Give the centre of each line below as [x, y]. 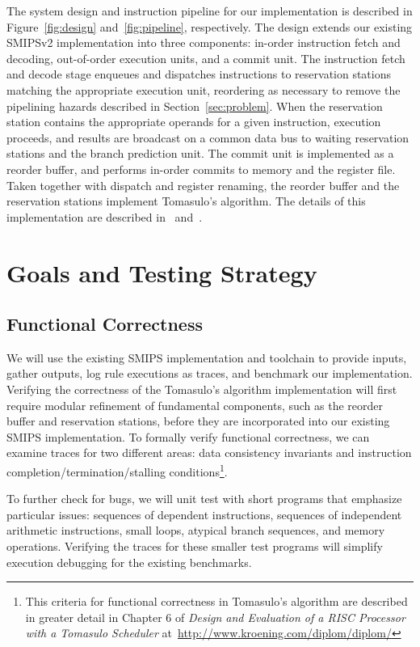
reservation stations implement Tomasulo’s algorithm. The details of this [186, 201]
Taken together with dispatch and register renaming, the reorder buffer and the [203, 185]
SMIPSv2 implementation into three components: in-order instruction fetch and [204, 42]
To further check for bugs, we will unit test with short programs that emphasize [204, 499]
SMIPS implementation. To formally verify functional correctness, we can [188, 436]
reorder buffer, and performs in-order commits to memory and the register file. [201, 169]
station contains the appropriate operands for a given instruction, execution [194, 122]
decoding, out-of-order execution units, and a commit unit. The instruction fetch [206, 58]
